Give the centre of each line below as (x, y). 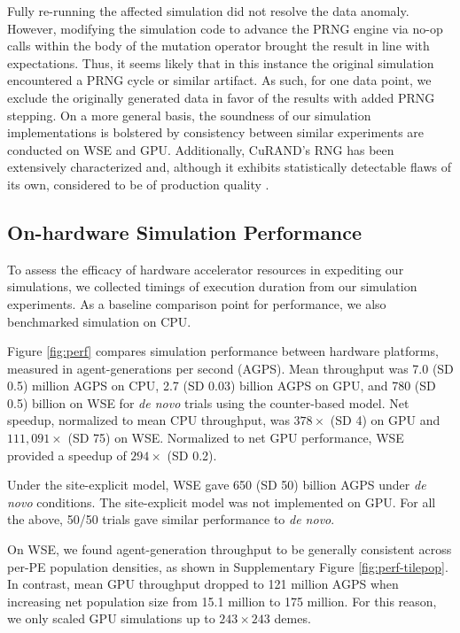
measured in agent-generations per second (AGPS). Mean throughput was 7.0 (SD (230, 368)
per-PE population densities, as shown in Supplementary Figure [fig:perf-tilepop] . (228, 566)
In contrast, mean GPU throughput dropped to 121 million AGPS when (203, 584)
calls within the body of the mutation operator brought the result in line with (218, 46)
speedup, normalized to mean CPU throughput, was (148, 420)
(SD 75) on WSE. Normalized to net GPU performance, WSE (236, 438)
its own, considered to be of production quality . (138, 184)
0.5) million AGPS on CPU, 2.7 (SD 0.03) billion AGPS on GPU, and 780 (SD (222, 386)
